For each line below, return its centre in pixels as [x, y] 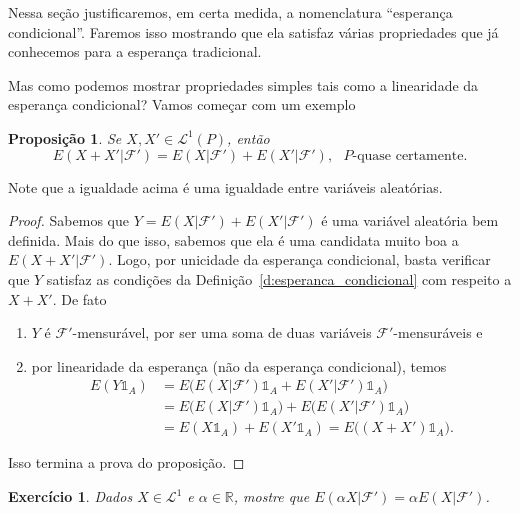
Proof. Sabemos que [68, 220]
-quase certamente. [410, 155]
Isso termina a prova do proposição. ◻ [126, 462]
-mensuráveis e [438, 332]
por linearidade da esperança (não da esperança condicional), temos [239, 365]
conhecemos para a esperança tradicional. [135, 51]
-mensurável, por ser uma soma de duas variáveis [222, 332]
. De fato [79, 298]
